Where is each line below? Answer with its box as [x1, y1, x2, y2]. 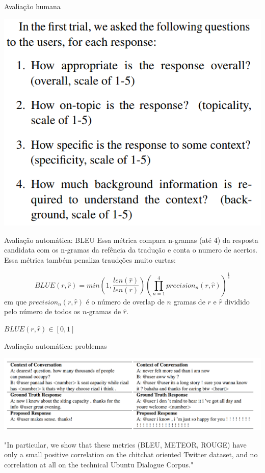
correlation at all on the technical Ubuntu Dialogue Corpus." [4, 459, 194, 469]
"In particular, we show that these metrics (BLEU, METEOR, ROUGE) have [4, 439, 247, 450]
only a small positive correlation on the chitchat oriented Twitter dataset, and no [4, 449, 258, 460]
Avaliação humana [4, 1, 61, 11]
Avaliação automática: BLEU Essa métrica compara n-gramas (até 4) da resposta [4, 234, 258, 245]
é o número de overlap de [86, 296, 165, 307]
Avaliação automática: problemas [4, 340, 107, 351]
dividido [224, 296, 250, 307]
